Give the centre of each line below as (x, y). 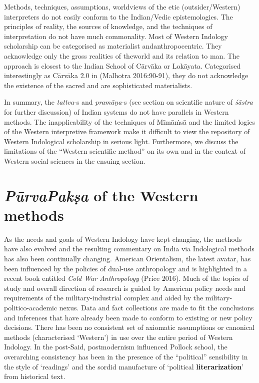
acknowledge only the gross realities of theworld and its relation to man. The (122, 55)
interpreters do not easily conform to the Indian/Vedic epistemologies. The (118, 16)
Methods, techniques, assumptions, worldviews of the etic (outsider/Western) (122, 7)
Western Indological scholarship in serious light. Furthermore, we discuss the (121, 141)
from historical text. (35, 376)
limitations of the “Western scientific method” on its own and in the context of (125, 151)
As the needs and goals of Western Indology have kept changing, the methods (123, 239)
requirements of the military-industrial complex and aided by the (104, 298)
